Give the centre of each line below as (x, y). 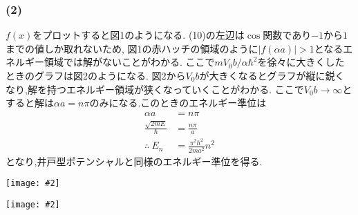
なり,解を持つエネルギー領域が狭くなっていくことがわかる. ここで (155, 89)
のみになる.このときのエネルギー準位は (178, 103)
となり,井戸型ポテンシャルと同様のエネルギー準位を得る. (134, 161)
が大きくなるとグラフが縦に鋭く (272, 75)
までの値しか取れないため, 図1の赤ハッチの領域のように (132, 48)
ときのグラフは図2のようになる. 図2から (96, 75)
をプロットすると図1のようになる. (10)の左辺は (139, 35)
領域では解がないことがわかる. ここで (129, 62)
